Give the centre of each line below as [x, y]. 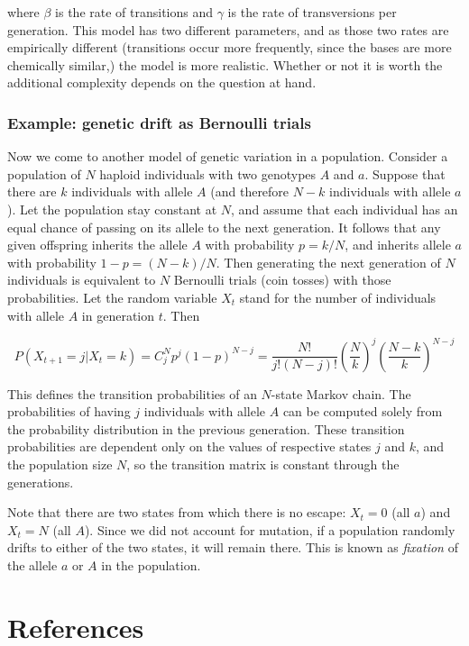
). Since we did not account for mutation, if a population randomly [270, 529]
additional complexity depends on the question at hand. [162, 82]
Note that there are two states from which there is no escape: [177, 512]
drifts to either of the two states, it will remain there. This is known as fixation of [233, 547]
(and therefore [250, 191]
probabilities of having [69, 411]
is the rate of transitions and [134, 12]
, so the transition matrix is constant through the [263, 464]
